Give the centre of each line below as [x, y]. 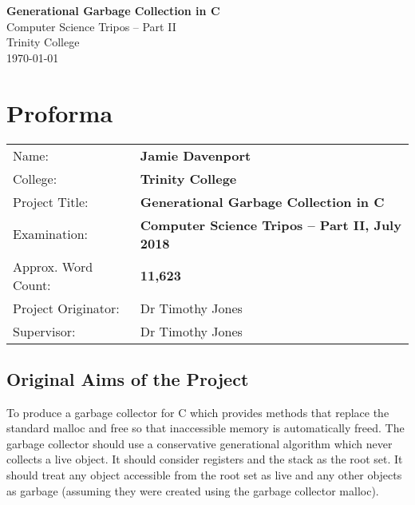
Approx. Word [53, 266]
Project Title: [51, 201]
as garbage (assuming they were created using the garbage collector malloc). [193, 490]
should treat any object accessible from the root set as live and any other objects [204, 475]
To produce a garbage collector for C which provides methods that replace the [198, 412]
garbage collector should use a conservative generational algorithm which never [200, 443]
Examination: [51, 234]
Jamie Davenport [196, 155]
